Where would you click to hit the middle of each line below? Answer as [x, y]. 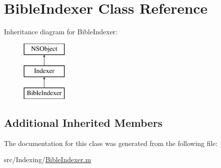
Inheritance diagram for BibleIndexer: [61, 32]
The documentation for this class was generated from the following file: [111, 143]
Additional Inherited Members [83, 123]
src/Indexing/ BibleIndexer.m [48, 159]
